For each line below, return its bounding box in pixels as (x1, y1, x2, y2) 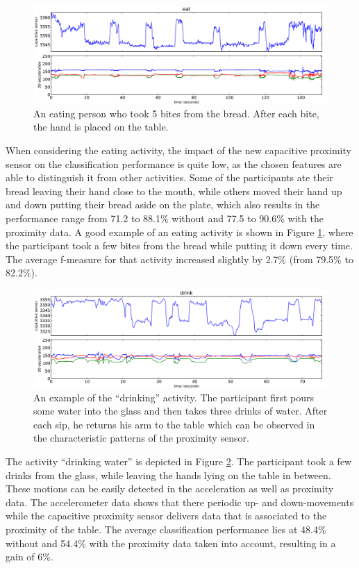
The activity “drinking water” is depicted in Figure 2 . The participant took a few (6, 454, 352, 469)
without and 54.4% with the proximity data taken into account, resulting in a (6, 535, 336, 550)
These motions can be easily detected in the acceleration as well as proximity (6, 481, 334, 496)
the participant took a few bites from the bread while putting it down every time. (6, 238, 353, 253)
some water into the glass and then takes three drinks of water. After (33, 403, 328, 418)
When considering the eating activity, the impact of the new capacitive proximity (6, 142, 351, 157)
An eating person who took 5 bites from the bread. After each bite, (33, 106, 319, 120)
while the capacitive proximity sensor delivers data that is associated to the (6, 508, 327, 523)
